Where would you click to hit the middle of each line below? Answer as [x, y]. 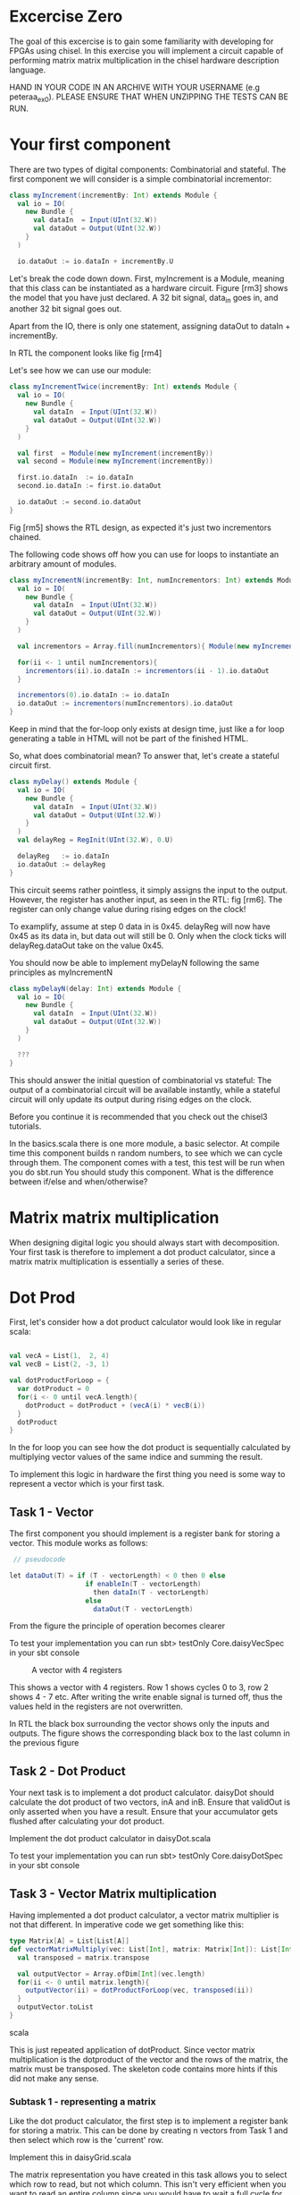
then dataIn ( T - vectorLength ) [151, 1592]
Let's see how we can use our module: [80, 371]
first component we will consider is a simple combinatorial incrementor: [141, 179]
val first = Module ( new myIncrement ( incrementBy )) [116, 453]
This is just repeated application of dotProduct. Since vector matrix [133, 2050]
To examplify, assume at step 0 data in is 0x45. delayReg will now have [140, 926]
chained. [25, 537]
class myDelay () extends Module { [74, 782]
